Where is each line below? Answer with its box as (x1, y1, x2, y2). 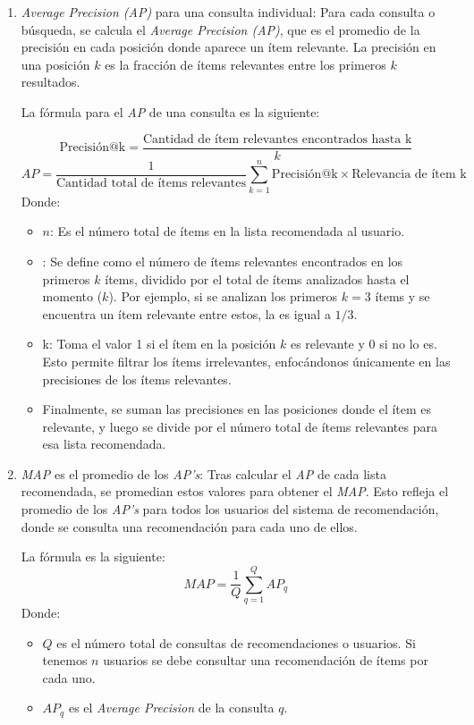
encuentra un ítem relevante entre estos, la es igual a (42, 304, 331, 323)
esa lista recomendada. (42, 434, 166, 453)
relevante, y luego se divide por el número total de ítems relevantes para (42, 417, 437, 435)
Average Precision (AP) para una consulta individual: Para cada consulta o (21, 3, 436, 21)
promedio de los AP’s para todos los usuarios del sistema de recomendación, (21, 500, 439, 518)
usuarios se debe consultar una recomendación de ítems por (103, 651, 428, 670)
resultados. (21, 72, 80, 91)
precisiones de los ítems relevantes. (42, 369, 232, 388)
